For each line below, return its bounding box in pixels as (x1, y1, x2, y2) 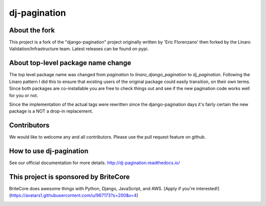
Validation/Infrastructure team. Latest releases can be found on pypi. (9, 46, 149, 52)
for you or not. (9, 92, 38, 98)
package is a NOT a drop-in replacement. (9, 108, 94, 114)
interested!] (196, 186, 220, 192)
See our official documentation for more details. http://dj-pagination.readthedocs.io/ (9, 160, 180, 166)
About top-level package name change (9, 59, 132, 67)
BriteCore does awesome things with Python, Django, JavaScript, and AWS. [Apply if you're (9, 186, 196, 192)
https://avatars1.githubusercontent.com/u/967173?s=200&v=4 (10, 192, 137, 199)
